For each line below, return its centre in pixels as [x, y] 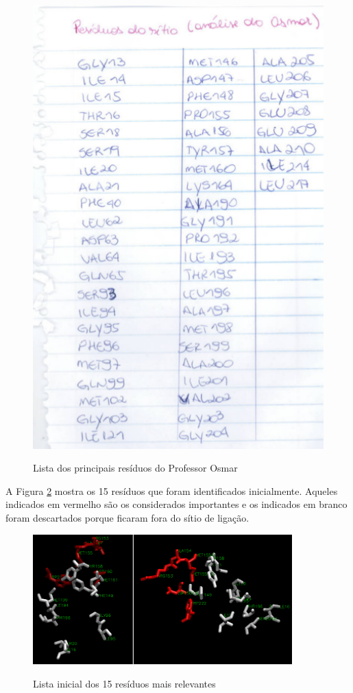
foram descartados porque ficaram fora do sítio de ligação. [127, 518]
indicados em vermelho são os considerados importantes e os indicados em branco [176, 504]
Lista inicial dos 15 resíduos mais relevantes [124, 683]
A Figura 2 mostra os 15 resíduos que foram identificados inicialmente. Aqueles [172, 490]
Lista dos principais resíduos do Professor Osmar [135, 468]
